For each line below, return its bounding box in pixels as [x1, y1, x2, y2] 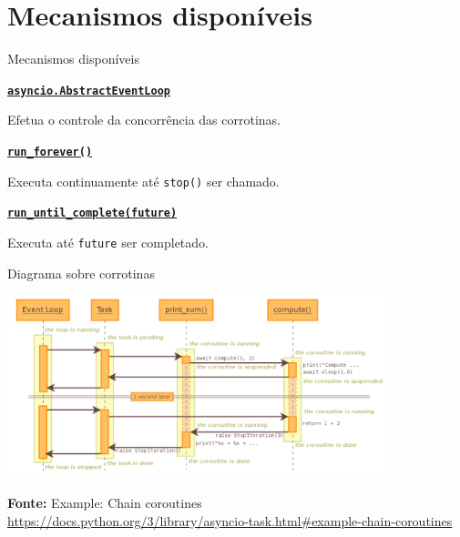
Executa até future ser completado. [7, 232, 209, 251]
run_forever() [7, 145, 93, 158]
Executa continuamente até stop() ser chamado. [7, 171, 280, 190]
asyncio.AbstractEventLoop [7, 84, 170, 97]
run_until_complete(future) [7, 207, 178, 220]
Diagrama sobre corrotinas [7, 263, 155, 282]
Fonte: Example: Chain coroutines [7, 493, 202, 512]
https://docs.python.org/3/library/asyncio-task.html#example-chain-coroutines [7, 511, 453, 530]
